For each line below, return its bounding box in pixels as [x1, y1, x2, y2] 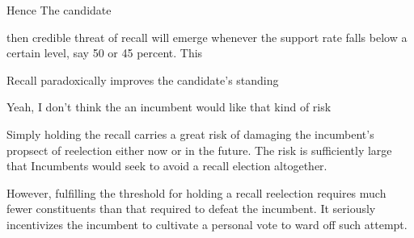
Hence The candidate [6, 2, 112, 18]
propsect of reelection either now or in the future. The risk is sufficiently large [6, 141, 392, 158]
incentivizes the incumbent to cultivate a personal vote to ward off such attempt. [6, 215, 408, 232]
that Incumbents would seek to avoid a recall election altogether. [6, 157, 327, 174]
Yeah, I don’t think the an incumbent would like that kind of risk [6, 98, 332, 115]
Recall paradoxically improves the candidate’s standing [6, 71, 279, 88]
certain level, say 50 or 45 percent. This [6, 44, 203, 61]
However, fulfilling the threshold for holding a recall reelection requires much [6, 184, 387, 201]
